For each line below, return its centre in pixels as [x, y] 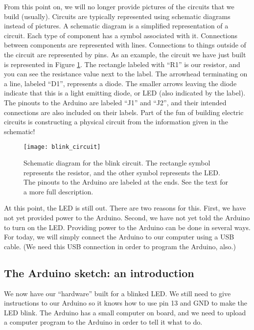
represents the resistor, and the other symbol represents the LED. [122, 172]
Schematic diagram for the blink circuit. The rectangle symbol [117, 162]
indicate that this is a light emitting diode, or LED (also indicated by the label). [125, 93]
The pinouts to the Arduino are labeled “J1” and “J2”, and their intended [115, 102]
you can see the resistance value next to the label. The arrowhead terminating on [126, 74]
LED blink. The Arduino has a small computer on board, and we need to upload [125, 312]
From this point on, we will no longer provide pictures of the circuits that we [119, 6]
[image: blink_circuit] [62, 147]
